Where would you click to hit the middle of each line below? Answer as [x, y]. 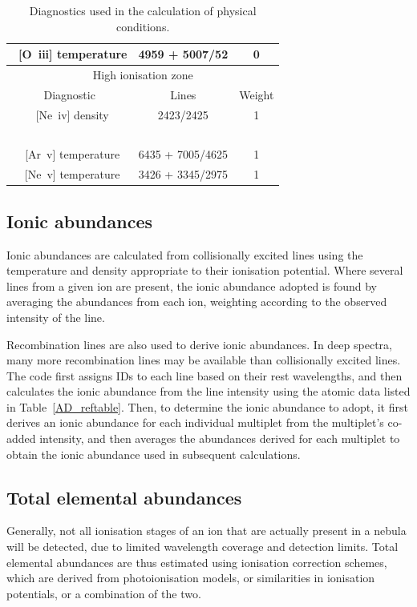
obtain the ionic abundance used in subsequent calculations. [154, 454]
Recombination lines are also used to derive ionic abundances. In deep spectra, [199, 344]
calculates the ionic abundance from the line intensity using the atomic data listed [208, 391]
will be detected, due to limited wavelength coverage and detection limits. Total [202, 547]
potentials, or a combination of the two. [104, 593]
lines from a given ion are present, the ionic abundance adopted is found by [192, 285]
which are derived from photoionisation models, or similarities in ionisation [191, 578]
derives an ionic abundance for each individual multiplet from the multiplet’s [195, 422]
